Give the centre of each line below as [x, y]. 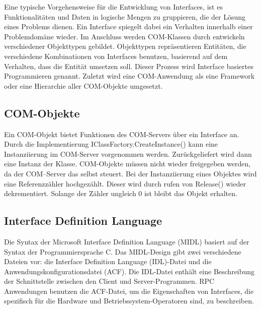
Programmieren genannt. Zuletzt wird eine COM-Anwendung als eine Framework [129, 76]
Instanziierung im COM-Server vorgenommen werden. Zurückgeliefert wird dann [128, 153]
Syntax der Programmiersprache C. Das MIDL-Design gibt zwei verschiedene [123, 251]
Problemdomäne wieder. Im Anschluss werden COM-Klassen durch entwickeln [124, 36]
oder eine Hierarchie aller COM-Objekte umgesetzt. [83, 85]
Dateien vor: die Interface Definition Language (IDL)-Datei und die [108, 261]
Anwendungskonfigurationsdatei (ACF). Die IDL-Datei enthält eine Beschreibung [129, 271]
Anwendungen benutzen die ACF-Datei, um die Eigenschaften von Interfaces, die [129, 291]
